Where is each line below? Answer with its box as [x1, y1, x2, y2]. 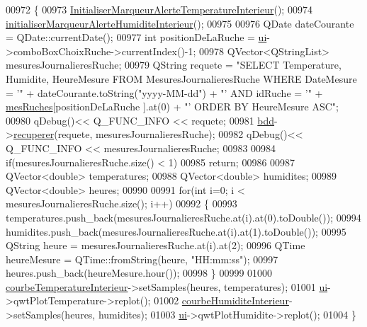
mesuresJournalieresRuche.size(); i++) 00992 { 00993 [6, 196, 237, 211]
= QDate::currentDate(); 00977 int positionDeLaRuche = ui [6, 30, 267, 45]
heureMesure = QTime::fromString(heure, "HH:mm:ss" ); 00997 [6, 251, 278, 266]
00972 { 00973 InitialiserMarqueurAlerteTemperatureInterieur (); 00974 [6, 2, 312, 16]
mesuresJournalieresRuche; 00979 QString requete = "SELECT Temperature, [6, 57, 341, 72]
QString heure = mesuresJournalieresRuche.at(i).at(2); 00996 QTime [6, 238, 305, 253]
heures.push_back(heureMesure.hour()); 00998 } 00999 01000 [6, 265, 273, 280]
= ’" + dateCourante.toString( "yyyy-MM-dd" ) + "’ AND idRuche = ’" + [6, 85, 323, 100]
